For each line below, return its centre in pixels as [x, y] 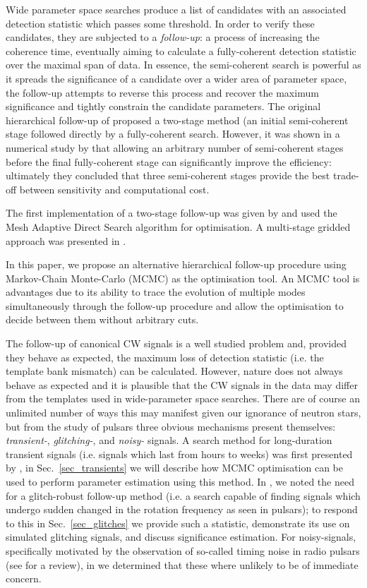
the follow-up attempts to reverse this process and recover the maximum [162, 92]
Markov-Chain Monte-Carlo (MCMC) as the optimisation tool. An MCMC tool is [183, 278]
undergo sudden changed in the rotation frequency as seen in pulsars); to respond [182, 509]
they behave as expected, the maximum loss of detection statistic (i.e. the [165, 357]
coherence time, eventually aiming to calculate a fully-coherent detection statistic [181, 50]
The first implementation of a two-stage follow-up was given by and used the [172, 213]
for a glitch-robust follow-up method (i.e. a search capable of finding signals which [183, 495]
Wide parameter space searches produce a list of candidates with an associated [176, 9]
